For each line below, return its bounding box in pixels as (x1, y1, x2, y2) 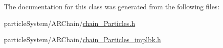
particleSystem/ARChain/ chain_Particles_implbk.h (4, 34, 161, 45)
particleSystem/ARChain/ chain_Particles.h (4, 18, 135, 28)
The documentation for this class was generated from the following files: (4, 1, 220, 11)
